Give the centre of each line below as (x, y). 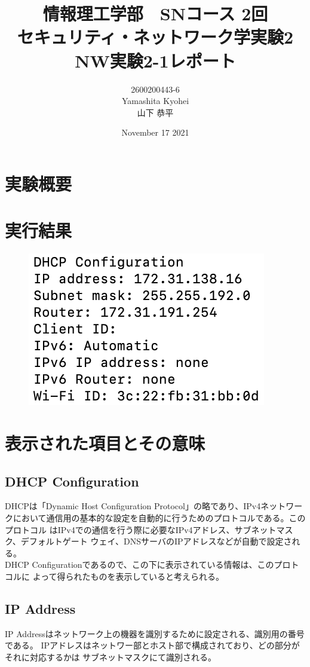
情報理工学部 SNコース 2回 (155, 13)
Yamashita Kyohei (155, 101)
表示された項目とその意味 (105, 443)
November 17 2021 (155, 132)
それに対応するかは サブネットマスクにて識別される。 (111, 657)
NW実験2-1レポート (155, 60)
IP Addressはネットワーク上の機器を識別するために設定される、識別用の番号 (155, 633)
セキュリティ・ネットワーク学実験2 (155, 37)
